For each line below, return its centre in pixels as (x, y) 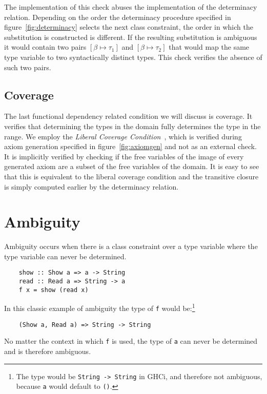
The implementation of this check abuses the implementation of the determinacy (131, 7)
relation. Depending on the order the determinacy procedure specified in (118, 17)
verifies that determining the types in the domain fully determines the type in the (132, 126)
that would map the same (209, 47)
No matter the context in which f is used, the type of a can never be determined (131, 341)
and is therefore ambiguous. (48, 351)
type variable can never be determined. (65, 256)
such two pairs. (28, 67)
